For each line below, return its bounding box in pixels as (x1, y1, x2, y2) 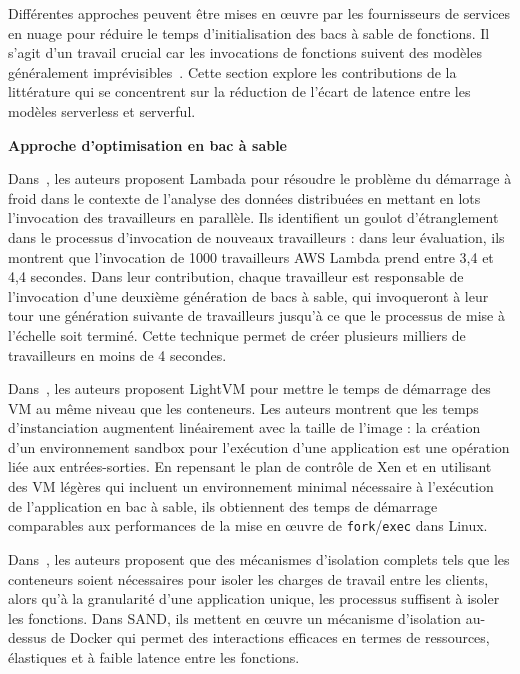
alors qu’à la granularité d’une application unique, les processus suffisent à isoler (8, 588, 500, 609)
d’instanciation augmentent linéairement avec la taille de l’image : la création (8, 417, 481, 438)
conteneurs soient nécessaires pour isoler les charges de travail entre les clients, (8, 568, 489, 589)
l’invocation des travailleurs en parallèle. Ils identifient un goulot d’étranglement (8, 207, 499, 228)
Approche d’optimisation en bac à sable (8, 134, 287, 155)
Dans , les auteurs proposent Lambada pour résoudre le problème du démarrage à (8, 168, 512, 189)
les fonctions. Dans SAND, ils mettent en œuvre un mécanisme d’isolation (8, 607, 462, 628)
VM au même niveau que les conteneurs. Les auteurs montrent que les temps (8, 397, 479, 418)
